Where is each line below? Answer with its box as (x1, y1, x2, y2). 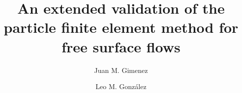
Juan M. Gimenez (94, 65, 148, 75)
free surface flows (61, 36, 181, 56)
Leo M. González (95, 81, 147, 92)
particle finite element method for (3, 17, 239, 37)
